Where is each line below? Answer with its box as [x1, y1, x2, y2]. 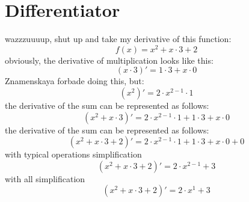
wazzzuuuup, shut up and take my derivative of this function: [5, 32, 232, 45]
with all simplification [5, 172, 85, 185]
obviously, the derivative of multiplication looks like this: [5, 54, 214, 66]
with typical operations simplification [5, 148, 142, 161]
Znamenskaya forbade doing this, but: [5, 75, 144, 87]
